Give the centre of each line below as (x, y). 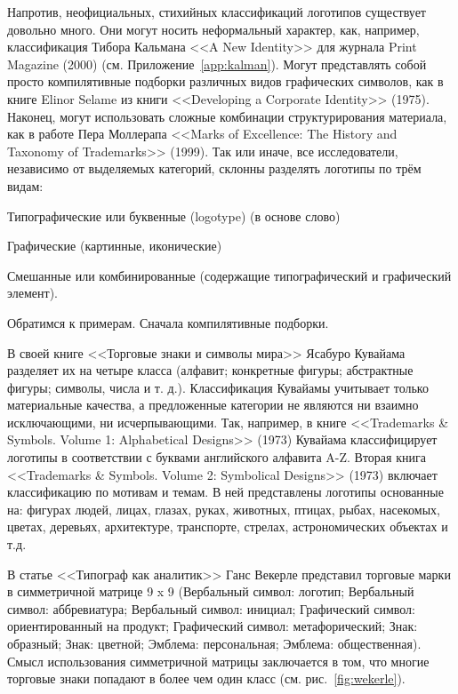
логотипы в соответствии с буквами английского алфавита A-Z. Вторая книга (217, 457)
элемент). (32, 293)
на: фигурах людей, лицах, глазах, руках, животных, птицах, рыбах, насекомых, (224, 509)
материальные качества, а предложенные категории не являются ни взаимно (213, 405)
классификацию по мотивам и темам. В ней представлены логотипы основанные (225, 492)
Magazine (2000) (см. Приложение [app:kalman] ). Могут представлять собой (217, 64)
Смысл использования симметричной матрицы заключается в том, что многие (218, 661)
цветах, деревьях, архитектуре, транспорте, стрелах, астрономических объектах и (228, 526)
